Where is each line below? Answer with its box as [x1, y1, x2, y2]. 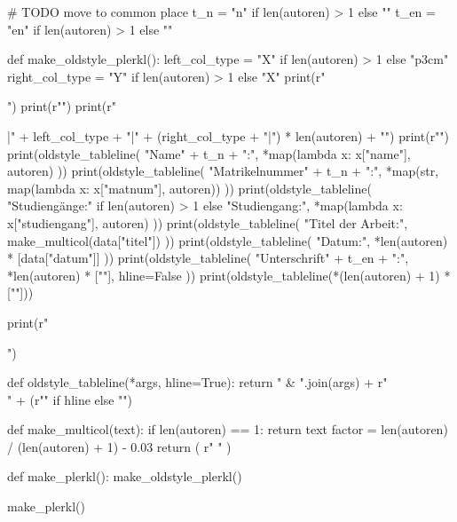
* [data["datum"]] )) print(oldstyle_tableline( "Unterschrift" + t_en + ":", [7, 249, 409, 267]
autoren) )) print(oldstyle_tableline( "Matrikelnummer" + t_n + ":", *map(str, [7, 162, 439, 180]
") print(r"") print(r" [7, 97, 117, 115]
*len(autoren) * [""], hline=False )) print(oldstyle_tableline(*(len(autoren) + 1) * [7, 265, 451, 284]
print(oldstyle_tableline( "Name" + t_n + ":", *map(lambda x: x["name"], [7, 144, 411, 162]
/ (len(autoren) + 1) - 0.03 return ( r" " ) [7, 437, 232, 455]
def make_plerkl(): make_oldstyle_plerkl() [7, 467, 242, 486]
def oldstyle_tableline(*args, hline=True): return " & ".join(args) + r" [7, 373, 388, 391]
